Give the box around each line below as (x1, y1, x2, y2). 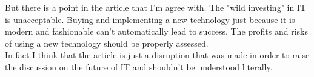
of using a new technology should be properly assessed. (5, 36, 209, 49)
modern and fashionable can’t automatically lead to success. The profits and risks (5, 25, 308, 38)
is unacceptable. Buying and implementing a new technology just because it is (5, 13, 295, 25)
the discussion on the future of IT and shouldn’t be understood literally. (5, 60, 273, 73)
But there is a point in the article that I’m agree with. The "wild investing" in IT (5, 1, 307, 13)
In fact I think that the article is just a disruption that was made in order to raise (5, 49, 310, 61)
